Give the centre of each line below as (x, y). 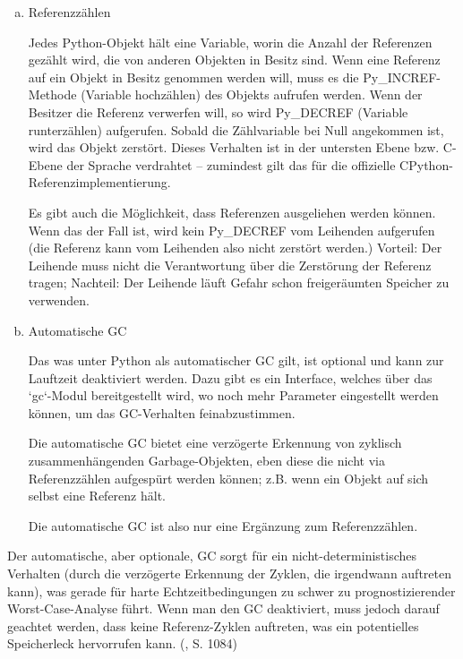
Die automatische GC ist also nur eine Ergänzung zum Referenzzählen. (223, 525)
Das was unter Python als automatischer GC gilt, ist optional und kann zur (236, 360)
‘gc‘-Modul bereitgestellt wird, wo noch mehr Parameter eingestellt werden (233, 395)
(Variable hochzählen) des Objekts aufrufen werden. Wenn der (252, 94)
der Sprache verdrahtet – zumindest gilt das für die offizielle (231, 164)
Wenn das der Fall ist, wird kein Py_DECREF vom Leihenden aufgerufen (231, 230)
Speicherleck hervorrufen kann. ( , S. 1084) (122, 643)
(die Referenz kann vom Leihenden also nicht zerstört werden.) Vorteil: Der (235, 248)
